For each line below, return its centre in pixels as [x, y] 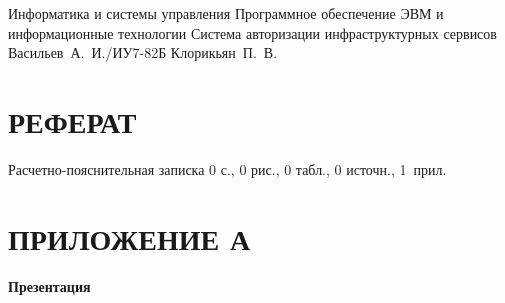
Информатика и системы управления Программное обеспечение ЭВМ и [226, 13]
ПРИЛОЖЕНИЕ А [129, 237]
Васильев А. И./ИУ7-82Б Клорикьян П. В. [143, 52]
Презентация [49, 285]
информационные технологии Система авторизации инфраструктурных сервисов [252, 32]
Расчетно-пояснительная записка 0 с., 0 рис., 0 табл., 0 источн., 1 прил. [227, 168]
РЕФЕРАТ [72, 120]
